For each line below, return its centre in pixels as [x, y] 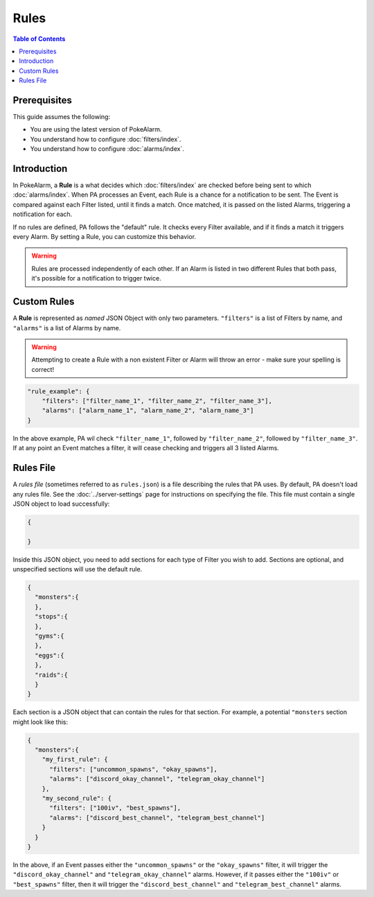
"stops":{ [52, 617]
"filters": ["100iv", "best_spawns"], [115, 808]
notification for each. [43, 214]
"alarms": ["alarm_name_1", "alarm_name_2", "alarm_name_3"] [148, 411]
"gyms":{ [50, 636]
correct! [43, 369]
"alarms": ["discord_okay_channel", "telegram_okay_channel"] [157, 779]
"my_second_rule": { [77, 799]
